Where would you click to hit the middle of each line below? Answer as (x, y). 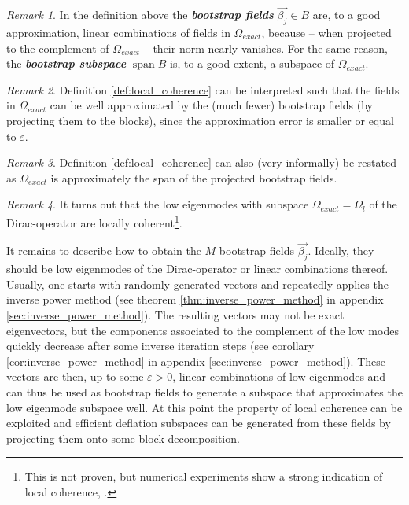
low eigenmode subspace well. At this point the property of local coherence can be (204, 407)
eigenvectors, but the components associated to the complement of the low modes (203, 330)
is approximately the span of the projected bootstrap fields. (194, 177)
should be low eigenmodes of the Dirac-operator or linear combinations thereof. (197, 269)
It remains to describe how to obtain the (104, 251)
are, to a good (346, 15)
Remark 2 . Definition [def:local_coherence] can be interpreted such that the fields (203, 89)
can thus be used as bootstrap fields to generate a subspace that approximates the (204, 391)
